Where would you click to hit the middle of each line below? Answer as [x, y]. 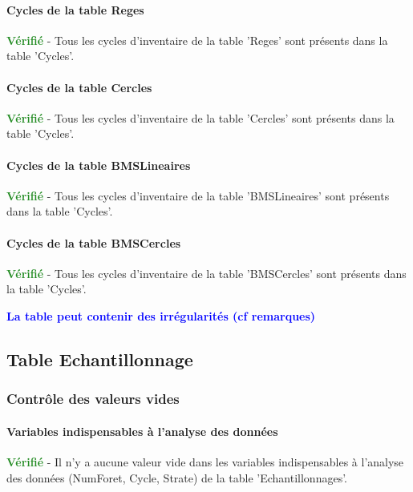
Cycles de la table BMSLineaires [99, 165]
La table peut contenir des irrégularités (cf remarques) [161, 315]
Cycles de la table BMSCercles [94, 242]
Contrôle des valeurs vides [93, 399]
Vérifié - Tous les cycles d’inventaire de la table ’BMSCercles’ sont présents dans [206, 273]
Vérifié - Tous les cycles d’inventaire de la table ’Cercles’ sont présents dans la [200, 117]
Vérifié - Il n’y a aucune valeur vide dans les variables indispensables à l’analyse [205, 461]
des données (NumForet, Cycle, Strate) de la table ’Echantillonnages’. [177, 477]
